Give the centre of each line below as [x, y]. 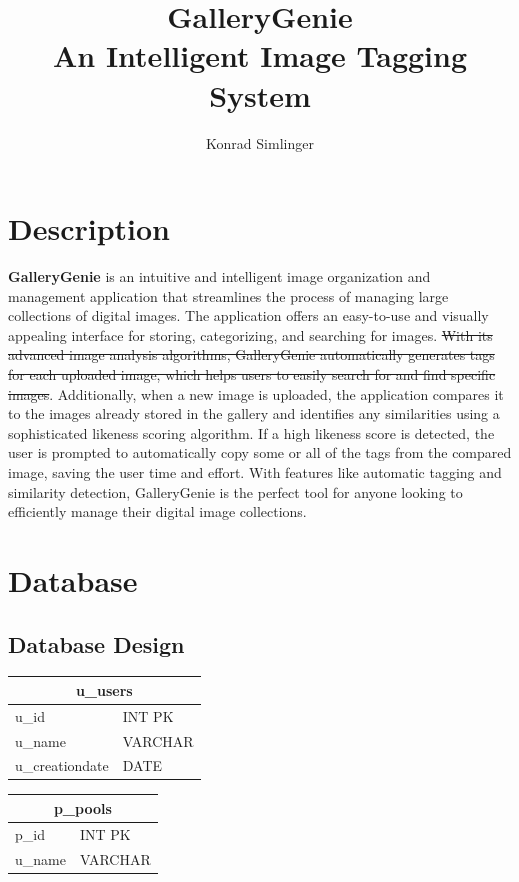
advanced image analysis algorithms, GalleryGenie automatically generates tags [251, 354]
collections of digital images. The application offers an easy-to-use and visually [248, 315]
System [260, 94]
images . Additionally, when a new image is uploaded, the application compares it [256, 393]
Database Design [96, 643]
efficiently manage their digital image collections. [157, 511]
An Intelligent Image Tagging [260, 55]
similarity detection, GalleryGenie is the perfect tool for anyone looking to [235, 491]
